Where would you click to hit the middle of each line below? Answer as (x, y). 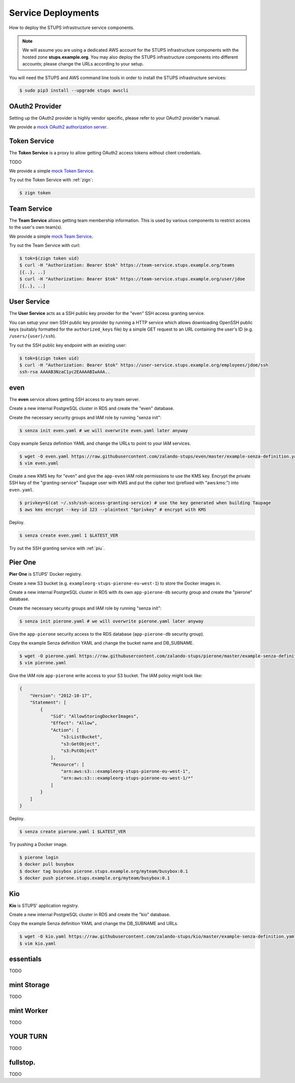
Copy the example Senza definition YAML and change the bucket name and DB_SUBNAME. (102, 643)
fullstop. (22, 1062)
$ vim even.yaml (39, 463)
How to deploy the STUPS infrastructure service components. (72, 28)
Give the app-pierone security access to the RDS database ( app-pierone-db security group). (107, 634)
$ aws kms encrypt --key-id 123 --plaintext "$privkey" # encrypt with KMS (113, 510)
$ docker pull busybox (47, 864)
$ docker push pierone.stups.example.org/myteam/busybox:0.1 (95, 878)
